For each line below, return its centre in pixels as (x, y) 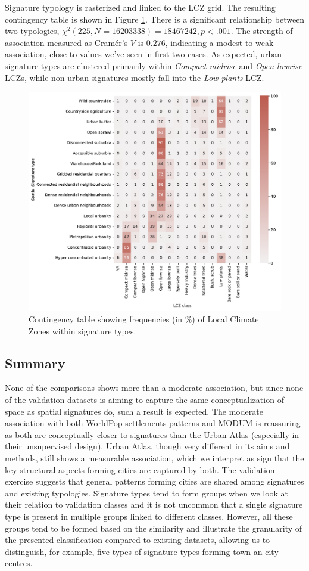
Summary (35, 363)
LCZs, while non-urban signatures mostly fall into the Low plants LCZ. (135, 77)
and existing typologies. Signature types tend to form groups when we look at (147, 493)
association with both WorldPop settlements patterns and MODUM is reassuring (153, 423)
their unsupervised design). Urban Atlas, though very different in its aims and (147, 446)
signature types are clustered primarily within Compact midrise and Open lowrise (154, 65)
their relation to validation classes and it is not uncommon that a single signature (154, 505)
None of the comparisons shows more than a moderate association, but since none (154, 388)
